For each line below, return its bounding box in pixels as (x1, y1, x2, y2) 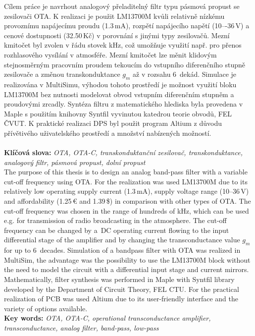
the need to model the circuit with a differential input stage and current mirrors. (4, 264, 249, 275)
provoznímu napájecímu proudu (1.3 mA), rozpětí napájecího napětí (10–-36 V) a (4, 20, 250, 31)
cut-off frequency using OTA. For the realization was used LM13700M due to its (4, 176, 248, 186)
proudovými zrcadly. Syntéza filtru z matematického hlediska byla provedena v (4, 99, 243, 109)
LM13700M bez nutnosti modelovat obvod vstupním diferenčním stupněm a (4, 89, 234, 99)
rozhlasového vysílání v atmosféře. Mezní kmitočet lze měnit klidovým (4, 49, 217, 59)
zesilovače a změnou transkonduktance (4, 69, 120, 79)
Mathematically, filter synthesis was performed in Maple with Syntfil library (4, 274, 235, 284)
